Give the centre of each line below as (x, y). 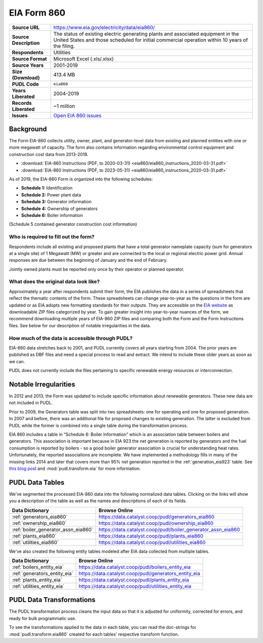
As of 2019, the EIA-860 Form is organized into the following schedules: (81, 179)
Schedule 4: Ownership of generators (59, 208)
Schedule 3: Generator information (56, 202)
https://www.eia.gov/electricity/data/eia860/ (104, 27)
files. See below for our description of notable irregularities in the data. (80, 325)
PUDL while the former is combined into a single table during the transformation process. (98, 425)
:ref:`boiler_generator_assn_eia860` (53, 529)
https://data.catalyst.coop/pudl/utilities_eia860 (152, 542)
